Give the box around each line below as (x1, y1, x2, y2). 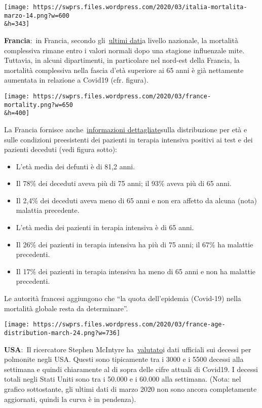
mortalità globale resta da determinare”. (4, 303, 128, 313)
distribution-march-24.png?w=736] (4, 329, 121, 337)
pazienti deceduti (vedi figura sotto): (4, 144, 117, 155)
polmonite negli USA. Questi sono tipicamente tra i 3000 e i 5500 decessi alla (4, 354, 244, 364)
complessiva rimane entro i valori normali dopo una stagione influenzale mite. (4, 45, 245, 55)
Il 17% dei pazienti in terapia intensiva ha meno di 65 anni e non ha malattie (16, 266, 256, 276)
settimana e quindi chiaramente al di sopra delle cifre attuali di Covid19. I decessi (4, 363, 258, 374)
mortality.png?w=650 (4, 101, 73, 108)
